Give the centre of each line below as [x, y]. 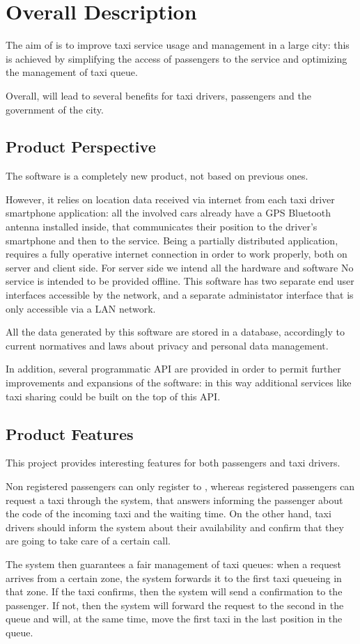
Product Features [70, 433]
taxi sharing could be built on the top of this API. [113, 396]
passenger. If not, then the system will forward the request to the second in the [175, 605]
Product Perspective [81, 147]
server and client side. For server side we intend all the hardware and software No [180, 267]
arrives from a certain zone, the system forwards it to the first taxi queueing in [174, 578]
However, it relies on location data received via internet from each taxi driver [170, 199]
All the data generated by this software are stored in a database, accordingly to [175, 332]
